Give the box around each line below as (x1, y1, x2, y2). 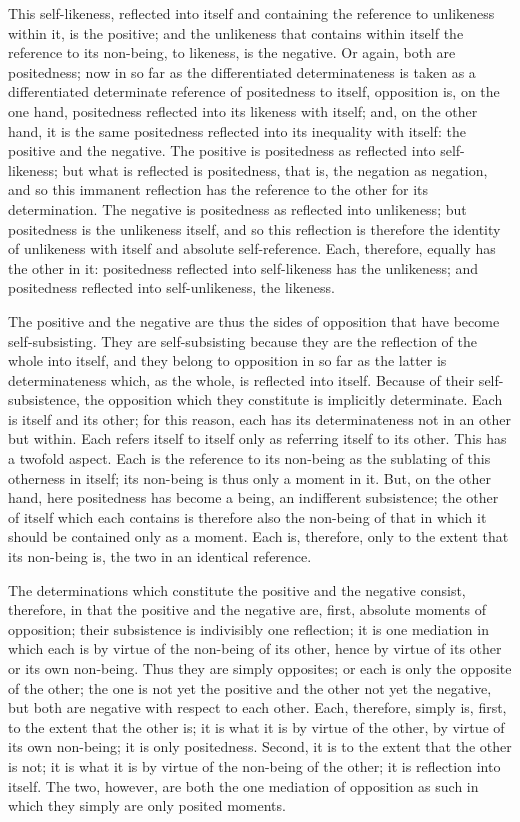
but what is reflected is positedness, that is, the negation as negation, (62, 159, 488, 180)
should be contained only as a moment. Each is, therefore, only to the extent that (8, 526, 509, 547)
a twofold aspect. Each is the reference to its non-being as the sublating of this (8, 448, 491, 469)
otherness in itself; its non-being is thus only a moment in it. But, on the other (8, 467, 491, 488)
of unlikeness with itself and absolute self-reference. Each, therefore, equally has (8, 238, 496, 259)
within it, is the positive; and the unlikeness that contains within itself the (8, 22, 464, 43)
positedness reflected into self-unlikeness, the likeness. (8, 277, 335, 298)
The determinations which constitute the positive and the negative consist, (8, 579, 466, 600)
